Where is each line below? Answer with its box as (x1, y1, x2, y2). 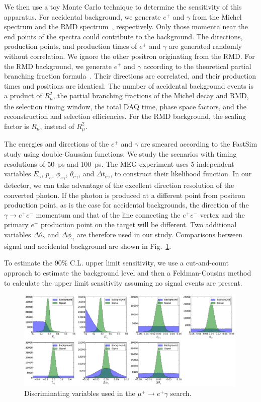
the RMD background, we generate (4, 60, 112, 71)
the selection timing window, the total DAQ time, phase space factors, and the (4, 101, 246, 111)
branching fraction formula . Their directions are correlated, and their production (4, 71, 256, 81)
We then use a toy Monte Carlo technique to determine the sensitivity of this (4, 2, 242, 12)
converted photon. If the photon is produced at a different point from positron (4, 189, 245, 200)
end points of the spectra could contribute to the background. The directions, (4, 31, 243, 41)
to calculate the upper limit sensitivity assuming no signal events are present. (4, 277, 242, 288)
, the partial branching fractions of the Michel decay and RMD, (53, 90, 249, 101)
